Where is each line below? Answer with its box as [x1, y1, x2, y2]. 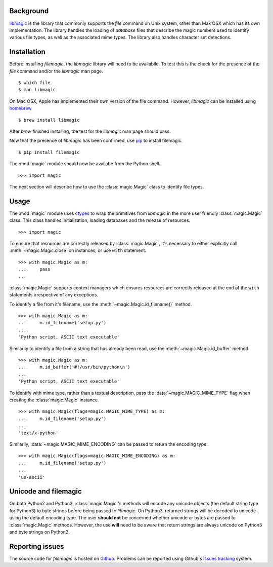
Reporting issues [9, 542, 64, 551]
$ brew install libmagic [18, 117, 80, 123]
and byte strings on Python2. [9, 528, 70, 535]
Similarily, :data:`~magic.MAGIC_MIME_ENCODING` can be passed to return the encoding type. [9, 441, 208, 447]
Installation [9, 48, 45, 56]
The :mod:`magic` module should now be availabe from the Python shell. [9, 161, 161, 167]
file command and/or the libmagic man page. [9, 68, 103, 74]
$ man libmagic [18, 87, 56, 93]
